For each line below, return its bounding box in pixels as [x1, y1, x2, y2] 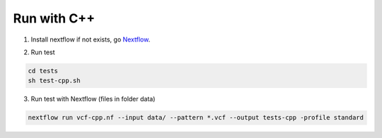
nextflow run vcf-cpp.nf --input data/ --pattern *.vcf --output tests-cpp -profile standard [28, 113, 364, 122]
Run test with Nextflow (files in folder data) [30, 95, 156, 103]
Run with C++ [13, 11, 95, 26]
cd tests [28, 67, 59, 75]
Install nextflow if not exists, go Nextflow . [30, 35, 151, 44]
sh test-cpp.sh [28, 77, 81, 84]
